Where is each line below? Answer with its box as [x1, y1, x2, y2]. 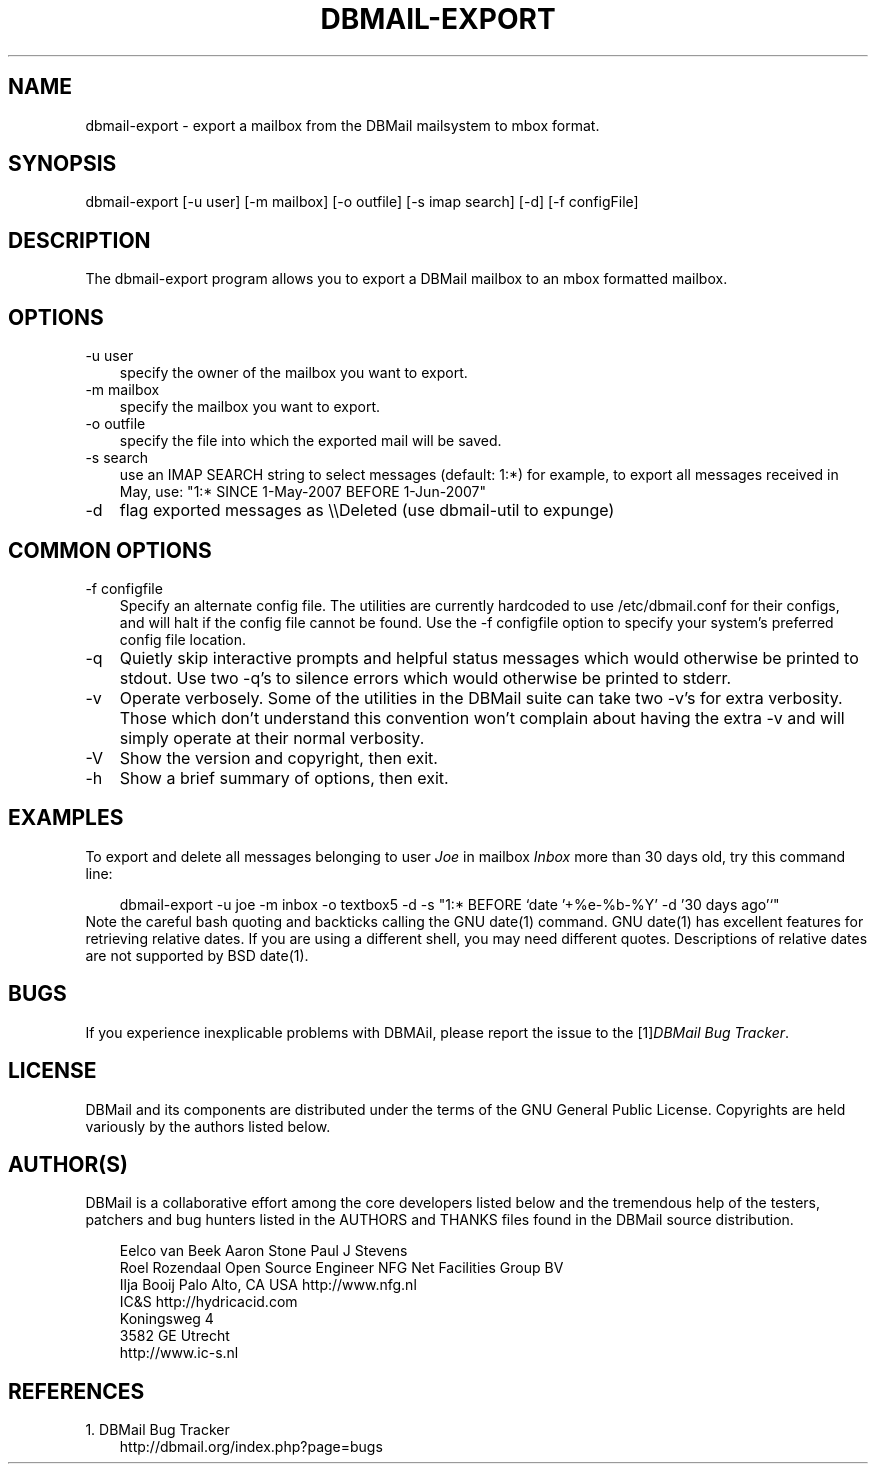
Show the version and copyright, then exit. [119, 747, 438, 768]
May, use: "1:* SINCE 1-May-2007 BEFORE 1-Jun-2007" [119, 483, 487, 501]
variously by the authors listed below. [85, 1117, 331, 1135]
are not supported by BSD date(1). [85, 946, 309, 964]
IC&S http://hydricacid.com [119, 1293, 298, 1311]
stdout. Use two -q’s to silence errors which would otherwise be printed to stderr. [119, 667, 732, 688]
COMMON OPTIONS [8, 537, 212, 563]
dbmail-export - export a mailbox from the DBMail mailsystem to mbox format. [85, 116, 600, 134]
